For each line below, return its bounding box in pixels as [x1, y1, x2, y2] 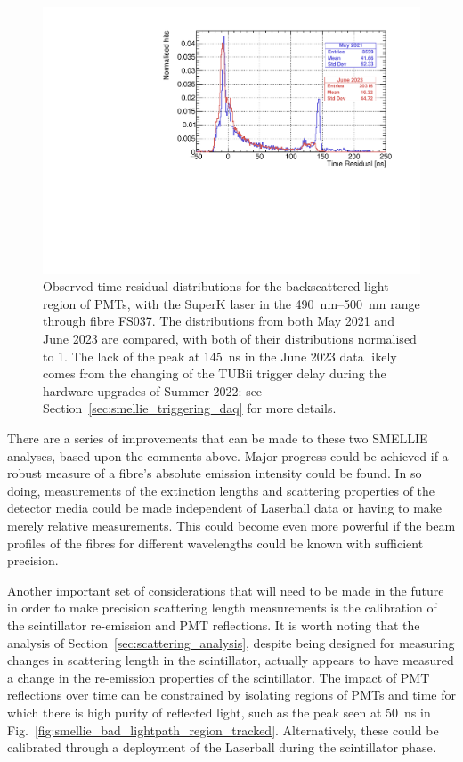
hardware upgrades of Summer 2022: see [43, 381, 263, 400]
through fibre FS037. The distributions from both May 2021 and [43, 312, 394, 330]
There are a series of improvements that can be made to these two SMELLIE [7, 429, 428, 447]
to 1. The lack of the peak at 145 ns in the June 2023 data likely [43, 346, 397, 365]
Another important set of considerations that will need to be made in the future [7, 580, 444, 599]
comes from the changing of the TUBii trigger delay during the [43, 364, 386, 383]
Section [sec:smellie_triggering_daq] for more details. [43, 399, 337, 417]
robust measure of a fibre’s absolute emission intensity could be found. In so [7, 464, 422, 482]
